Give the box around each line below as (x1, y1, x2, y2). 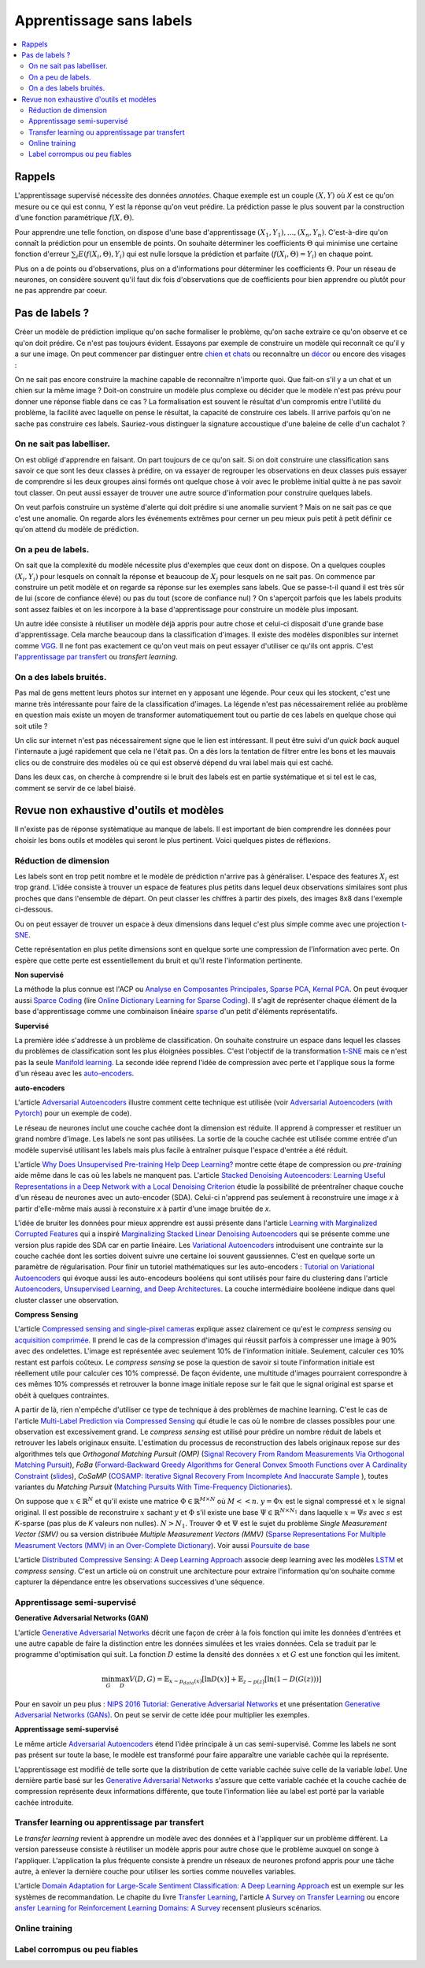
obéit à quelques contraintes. (14, 1391, 109, 1400)
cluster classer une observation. (14, 1295, 120, 1305)
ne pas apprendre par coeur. (14, 286, 108, 295)
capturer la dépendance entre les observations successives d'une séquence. (14, 1577, 265, 1587)
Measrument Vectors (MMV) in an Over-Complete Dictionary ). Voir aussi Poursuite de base (14, 1540, 310, 1550)
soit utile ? (14, 721, 48, 730)
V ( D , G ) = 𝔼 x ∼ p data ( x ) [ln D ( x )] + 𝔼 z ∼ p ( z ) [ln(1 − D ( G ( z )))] (128, 1674, 322, 1686)
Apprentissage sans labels (14, 12, 193, 29)
